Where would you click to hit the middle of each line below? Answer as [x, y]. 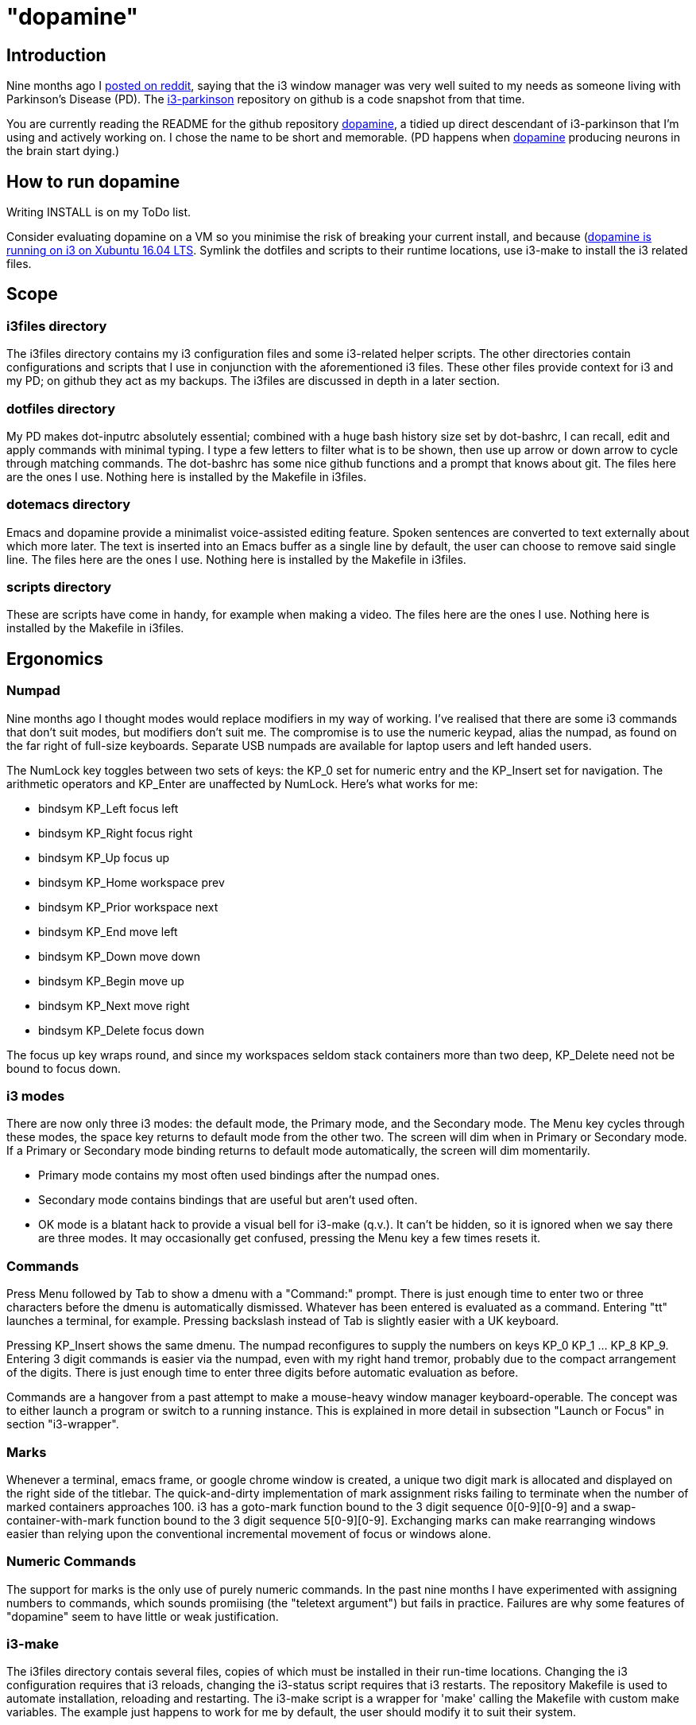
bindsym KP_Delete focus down [122, 1030]
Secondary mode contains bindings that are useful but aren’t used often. [228, 1200]
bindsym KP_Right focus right [116, 833]
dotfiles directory [61, 408]
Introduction [56, 55]
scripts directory [59, 587]
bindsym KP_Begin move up [111, 981]
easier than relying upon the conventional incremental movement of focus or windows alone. [249, 1533]
